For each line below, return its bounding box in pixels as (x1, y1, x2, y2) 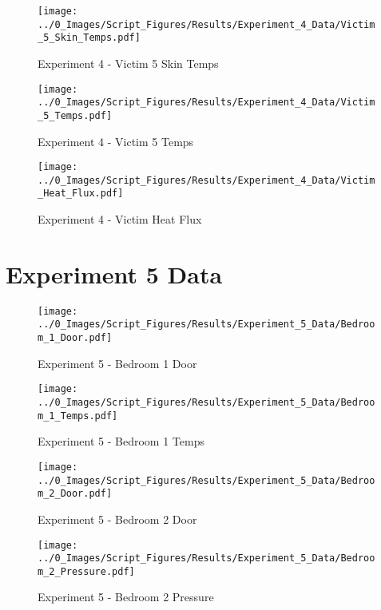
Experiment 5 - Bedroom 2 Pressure (38, 588, 214, 605)
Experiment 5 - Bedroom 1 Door (38, 355, 197, 371)
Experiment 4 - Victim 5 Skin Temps (38, 54, 219, 71)
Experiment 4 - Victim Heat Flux (38, 211, 202, 228)
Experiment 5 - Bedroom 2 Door (38, 510, 197, 527)
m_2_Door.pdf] (38, 488, 113, 500)
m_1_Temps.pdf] (38, 410, 118, 422)
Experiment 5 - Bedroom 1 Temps (38, 433, 204, 450)
